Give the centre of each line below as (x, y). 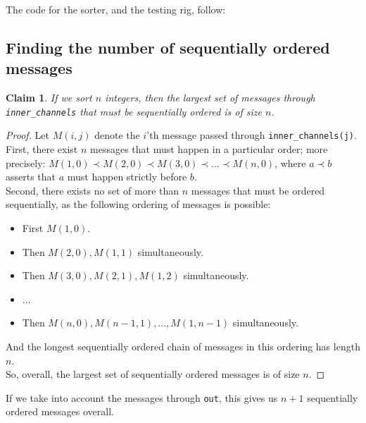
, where (290, 163)
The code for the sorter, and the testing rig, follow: (116, 9)
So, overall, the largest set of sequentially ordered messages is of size (153, 374)
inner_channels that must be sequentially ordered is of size (134, 111)
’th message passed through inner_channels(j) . (252, 135)
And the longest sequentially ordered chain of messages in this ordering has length (183, 347)
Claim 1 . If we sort (49, 98)
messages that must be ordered (258, 190)
